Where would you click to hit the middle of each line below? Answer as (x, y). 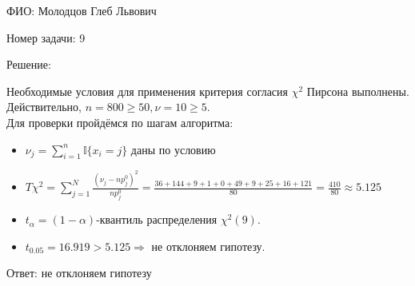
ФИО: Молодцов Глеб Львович (82, 10)
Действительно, (44, 107)
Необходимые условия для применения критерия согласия (148, 91)
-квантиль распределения (157, 219)
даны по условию (173, 149)
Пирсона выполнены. (358, 91)
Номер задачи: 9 (46, 37)
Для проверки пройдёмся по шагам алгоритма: (120, 122)
